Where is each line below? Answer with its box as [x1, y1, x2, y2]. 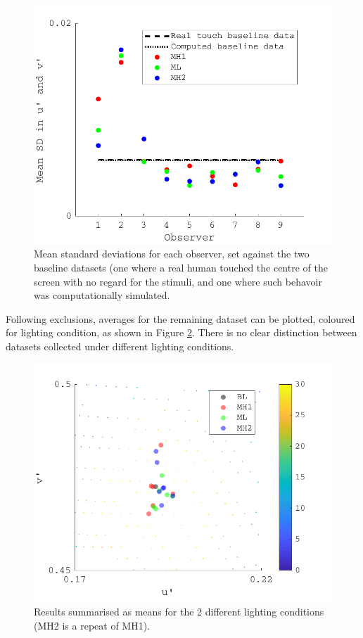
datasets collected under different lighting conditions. [6, 339, 234, 354]
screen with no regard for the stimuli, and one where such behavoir [34, 274, 322, 288]
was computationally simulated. [34, 288, 170, 302]
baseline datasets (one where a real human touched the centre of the [34, 260, 328, 275]
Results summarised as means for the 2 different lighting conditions [34, 604, 324, 619]
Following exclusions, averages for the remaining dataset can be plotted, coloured [6, 311, 355, 326]
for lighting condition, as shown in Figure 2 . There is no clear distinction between [6, 325, 357, 340]
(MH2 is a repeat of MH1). [34, 618, 151, 632]
